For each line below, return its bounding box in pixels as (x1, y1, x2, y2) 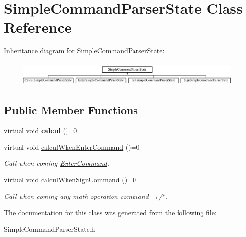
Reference (4, 17, 72, 37)
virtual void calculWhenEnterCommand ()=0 (4, 141, 140, 152)
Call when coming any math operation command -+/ (4, 191, 162, 201)
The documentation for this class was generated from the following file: (4, 207, 217, 217)
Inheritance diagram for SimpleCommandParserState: (4, 45, 165, 56)
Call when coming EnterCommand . (4, 158, 110, 168)
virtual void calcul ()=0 (4, 125, 77, 136)
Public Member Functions (4, 102, 138, 118)
